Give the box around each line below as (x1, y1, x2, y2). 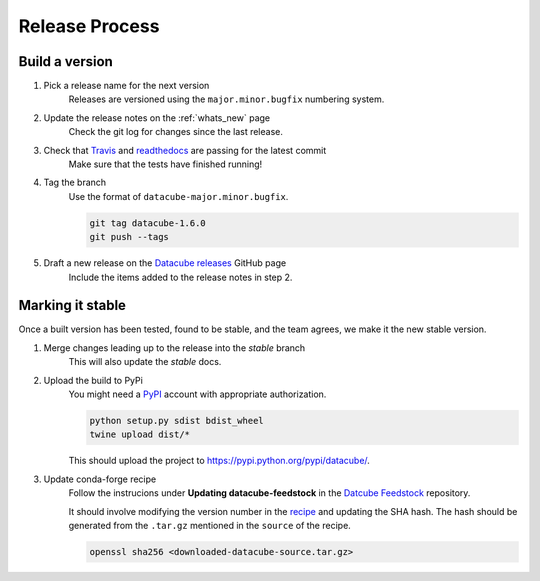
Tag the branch (43, 176, 107, 189)
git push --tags (89, 231, 170, 243)
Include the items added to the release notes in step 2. (68, 271, 293, 283)
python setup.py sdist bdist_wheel (89, 415, 264, 426)
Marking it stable (18, 297, 127, 314)
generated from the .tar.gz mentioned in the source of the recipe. (68, 519, 352, 531)
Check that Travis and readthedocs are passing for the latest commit (43, 144, 327, 156)
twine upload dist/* (89, 429, 190, 440)
